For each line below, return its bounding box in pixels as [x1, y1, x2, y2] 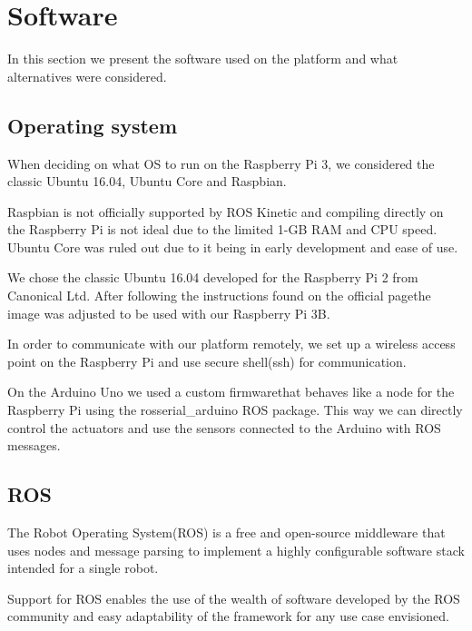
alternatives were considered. [7, 66, 167, 85]
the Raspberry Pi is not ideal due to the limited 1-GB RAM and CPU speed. [7, 220, 438, 239]
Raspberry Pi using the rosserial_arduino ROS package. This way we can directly [7, 400, 463, 419]
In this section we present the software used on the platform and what [7, 49, 398, 68]
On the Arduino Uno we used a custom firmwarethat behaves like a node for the [7, 382, 455, 401]
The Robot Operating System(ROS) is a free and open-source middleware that [7, 523, 446, 542]
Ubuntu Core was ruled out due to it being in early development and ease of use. [7, 237, 458, 256]
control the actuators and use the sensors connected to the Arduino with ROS [7, 418, 441, 437]
